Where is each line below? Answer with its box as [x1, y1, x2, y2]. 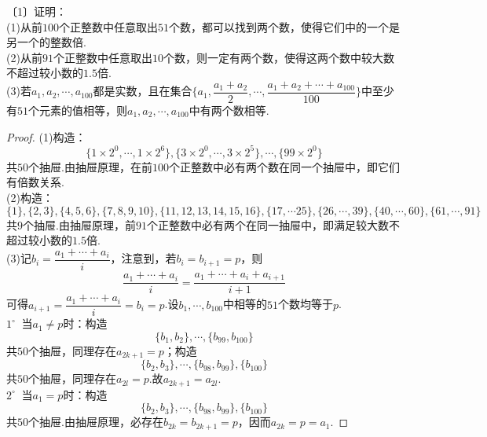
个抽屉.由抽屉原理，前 [23, 216, 136, 233]
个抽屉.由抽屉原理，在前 [28, 158, 152, 174]
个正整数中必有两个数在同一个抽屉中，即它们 [168, 158, 400, 174]
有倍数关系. [6, 174, 64, 190]
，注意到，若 [110, 250, 177, 266]
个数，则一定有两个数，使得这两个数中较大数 [163, 49, 394, 65]
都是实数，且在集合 [93, 83, 192, 99]
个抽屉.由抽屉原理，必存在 [28, 413, 163, 430]
